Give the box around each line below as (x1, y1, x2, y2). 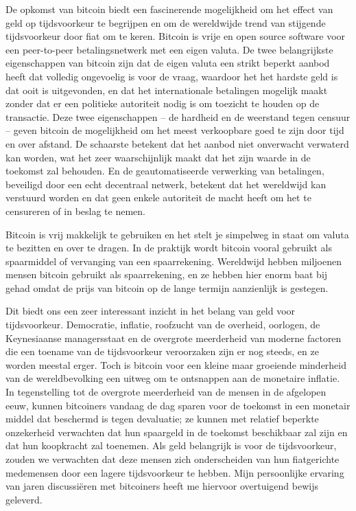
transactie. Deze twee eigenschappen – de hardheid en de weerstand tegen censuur (5, 109, 351, 124)
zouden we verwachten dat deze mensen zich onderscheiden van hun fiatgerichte (5, 452, 340, 466)
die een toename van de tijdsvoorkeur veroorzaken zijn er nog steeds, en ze (5, 344, 319, 359)
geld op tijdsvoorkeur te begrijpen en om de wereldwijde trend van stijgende (5, 15, 326, 30)
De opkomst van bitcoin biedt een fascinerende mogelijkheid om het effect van (5, 2, 333, 16)
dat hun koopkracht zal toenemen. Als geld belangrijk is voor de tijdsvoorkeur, (5, 438, 337, 453)
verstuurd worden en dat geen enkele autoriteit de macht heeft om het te (5, 190, 311, 205)
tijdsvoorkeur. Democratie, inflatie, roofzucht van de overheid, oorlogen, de (5, 317, 320, 332)
